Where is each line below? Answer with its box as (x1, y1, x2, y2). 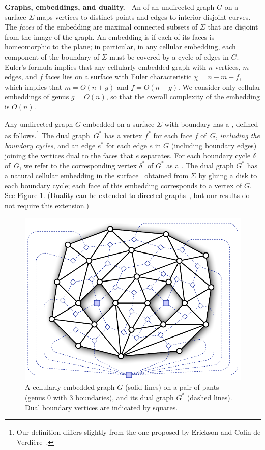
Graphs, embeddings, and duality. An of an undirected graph (5, 2, 215, 12)
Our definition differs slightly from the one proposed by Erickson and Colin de (16, 427, 261, 437)
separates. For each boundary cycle (141, 150, 251, 160)
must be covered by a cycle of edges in (109, 51, 229, 62)
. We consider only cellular (178, 81, 261, 92)
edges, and (5, 71, 37, 82)
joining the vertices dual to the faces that (5, 150, 133, 160)
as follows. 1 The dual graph (5, 129, 90, 140)
